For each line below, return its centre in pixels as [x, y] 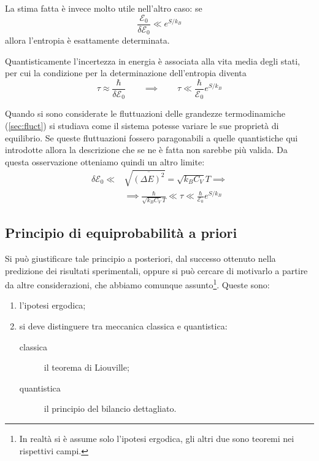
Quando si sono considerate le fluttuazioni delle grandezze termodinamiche [145, 113]
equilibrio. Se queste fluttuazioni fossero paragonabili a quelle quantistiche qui [152, 137]
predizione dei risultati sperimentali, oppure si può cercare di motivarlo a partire [156, 270]
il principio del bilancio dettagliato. [110, 408]
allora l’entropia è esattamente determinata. [87, 40]
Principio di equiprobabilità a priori [121, 233]
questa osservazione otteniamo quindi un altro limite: [105, 161]
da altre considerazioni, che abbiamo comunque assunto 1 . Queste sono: [137, 284]
